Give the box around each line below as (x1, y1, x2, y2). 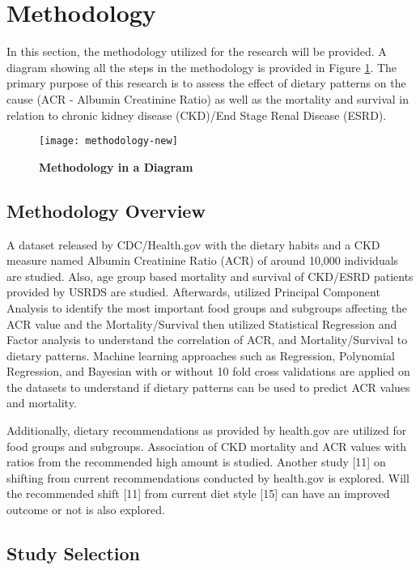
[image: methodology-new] (39, 135, 178, 147)
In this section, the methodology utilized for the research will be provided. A (6, 43, 387, 60)
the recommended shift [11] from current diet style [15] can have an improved (6, 485, 390, 502)
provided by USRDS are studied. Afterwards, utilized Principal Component (6, 283, 380, 300)
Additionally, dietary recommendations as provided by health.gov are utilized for (6, 422, 407, 439)
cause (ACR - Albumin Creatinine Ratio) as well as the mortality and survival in (6, 90, 409, 107)
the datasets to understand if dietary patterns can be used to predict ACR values (6, 378, 410, 395)
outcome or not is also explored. (6, 501, 165, 518)
